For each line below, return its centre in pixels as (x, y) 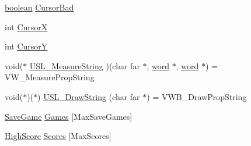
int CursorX (26, 26)
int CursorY (26, 46)
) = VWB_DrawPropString (197, 96)
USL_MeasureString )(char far (85, 65)
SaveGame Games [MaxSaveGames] (69, 116)
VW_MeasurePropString (50, 77)
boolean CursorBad (39, 7)
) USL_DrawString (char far (89, 96)
